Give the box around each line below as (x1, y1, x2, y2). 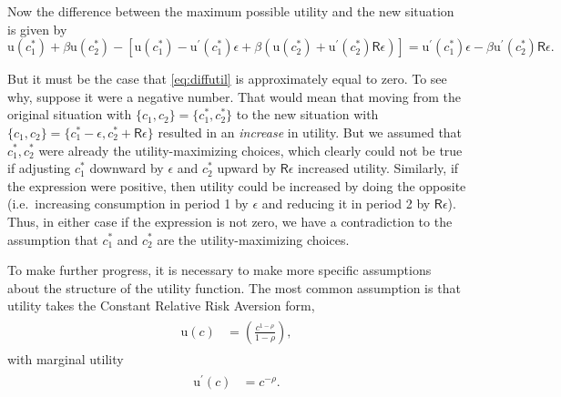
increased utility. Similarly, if (298, 158, 459, 178)
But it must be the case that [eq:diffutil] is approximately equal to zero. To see (7, 69, 447, 88)
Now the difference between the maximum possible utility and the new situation (7, 2, 454, 20)
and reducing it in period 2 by (261, 194, 431, 213)
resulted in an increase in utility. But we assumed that (158, 122, 463, 141)
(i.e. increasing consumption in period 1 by (7, 194, 249, 213)
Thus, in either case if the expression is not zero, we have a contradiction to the (7, 211, 453, 230)
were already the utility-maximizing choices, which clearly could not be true (38, 140, 463, 159)
